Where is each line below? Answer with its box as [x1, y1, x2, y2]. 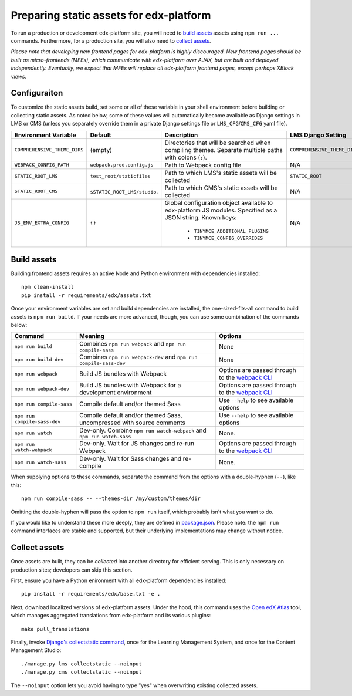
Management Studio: [11, 647, 62, 654]
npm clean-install [21, 283, 75, 290]
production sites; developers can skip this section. [11, 566, 133, 573]
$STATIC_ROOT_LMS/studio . [90, 187, 158, 195]
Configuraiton [11, 88, 63, 98]
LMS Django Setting [290, 131, 347, 139]
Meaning [79, 332, 105, 340]
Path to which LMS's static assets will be [164, 168, 277, 177]
